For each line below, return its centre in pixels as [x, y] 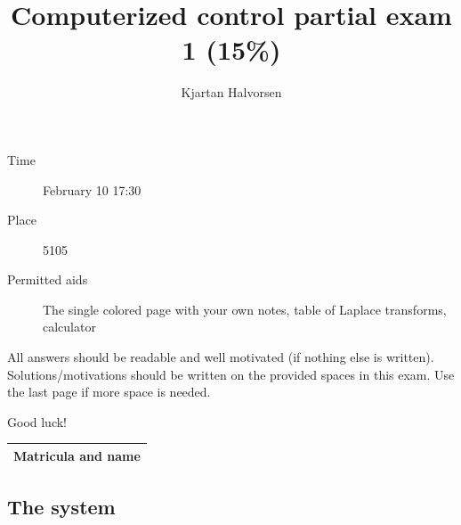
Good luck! [37, 421]
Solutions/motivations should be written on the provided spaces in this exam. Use [231, 374]
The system [61, 507]
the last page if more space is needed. [109, 392]
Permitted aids [48, 279]
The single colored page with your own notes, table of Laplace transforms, [245, 309]
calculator [69, 327]
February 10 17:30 [92, 189]
